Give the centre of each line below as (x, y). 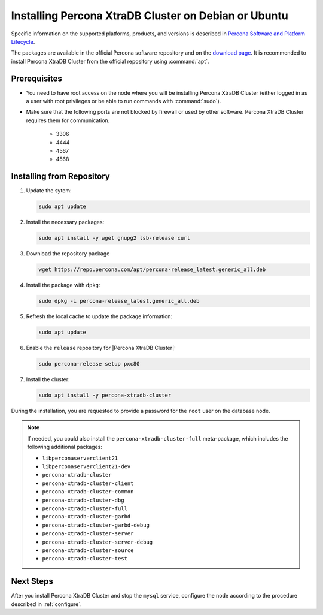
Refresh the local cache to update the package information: (99, 316)
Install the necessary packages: (65, 222)
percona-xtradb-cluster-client (88, 483)
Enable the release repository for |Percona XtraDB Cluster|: (101, 348)
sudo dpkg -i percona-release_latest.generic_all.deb (119, 301)
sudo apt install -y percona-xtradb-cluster (105, 395)
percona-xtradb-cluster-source (88, 550)
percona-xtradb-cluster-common (88, 492)
